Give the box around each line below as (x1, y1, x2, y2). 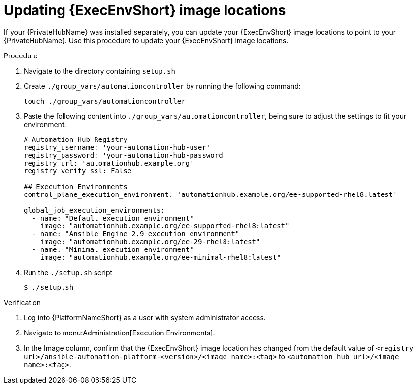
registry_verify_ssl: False (24, 166, 132, 175)
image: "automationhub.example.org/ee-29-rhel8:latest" (40, 237, 260, 246)
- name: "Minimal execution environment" (32, 245, 194, 253)
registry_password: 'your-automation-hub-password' (24, 151, 227, 159)
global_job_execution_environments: (24, 206, 165, 214)
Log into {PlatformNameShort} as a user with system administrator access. (24, 313, 266, 322)
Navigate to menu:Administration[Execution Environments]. (24, 328, 215, 337)
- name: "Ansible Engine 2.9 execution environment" (32, 229, 240, 238)
